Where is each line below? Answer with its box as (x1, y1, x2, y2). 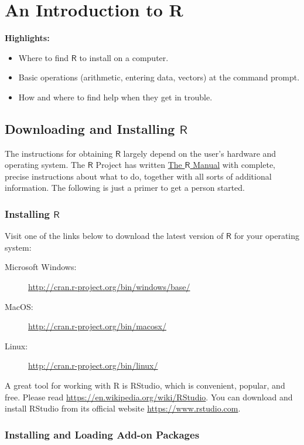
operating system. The (5, 159, 86, 171)
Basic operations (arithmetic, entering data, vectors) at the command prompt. (18, 71, 300, 83)
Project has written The (95, 159, 182, 171)
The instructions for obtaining (5, 147, 113, 159)
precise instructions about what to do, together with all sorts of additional (5, 170, 272, 182)
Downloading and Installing (5, 119, 175, 137)
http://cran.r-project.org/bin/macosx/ (28, 320, 166, 332)
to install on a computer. (79, 51, 169, 63)
